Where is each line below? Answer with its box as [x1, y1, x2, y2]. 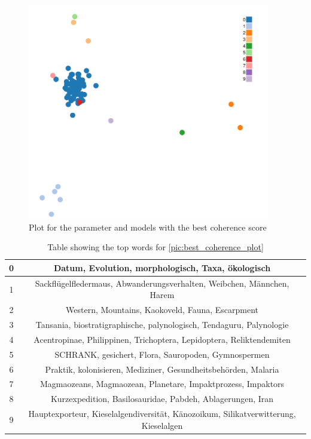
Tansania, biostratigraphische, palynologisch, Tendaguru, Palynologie [35, 318, 289, 331]
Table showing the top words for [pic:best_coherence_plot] [47, 241, 264, 253]
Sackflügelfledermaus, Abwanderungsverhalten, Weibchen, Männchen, [35, 277, 289, 289]
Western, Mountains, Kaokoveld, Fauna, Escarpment [66, 303, 259, 316]
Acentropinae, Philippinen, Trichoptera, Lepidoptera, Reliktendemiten [33, 333, 291, 345]
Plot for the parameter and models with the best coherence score [29, 220, 267, 233]
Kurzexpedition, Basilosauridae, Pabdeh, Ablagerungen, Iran [50, 392, 274, 405]
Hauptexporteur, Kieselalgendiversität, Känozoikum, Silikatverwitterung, [28, 407, 296, 420]
